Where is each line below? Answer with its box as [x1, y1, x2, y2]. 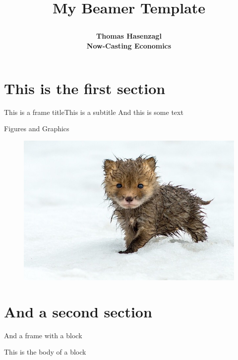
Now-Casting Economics [86, 40, 172, 51]
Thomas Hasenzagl [96, 31, 162, 41]
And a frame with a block [4, 330, 82, 340]
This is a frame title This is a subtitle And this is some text [4, 106, 183, 117]
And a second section [4, 301, 152, 321]
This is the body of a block [4, 347, 86, 357]
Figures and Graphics [4, 123, 69, 134]
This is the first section [4, 78, 166, 98]
